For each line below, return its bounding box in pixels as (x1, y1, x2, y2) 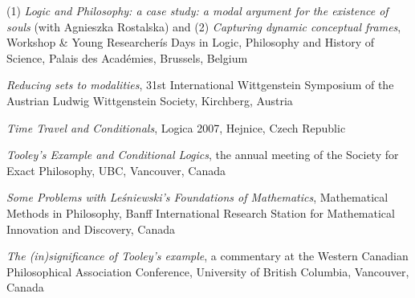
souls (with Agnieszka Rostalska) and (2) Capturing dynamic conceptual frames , (6, 18, 401, 35)
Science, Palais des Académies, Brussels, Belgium (6, 49, 248, 66)
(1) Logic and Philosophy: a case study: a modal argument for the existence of (6, 2, 389, 18)
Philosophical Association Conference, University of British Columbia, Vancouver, (6, 263, 409, 280)
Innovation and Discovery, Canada (6, 220, 175, 237)
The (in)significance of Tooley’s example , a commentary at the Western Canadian (6, 247, 409, 264)
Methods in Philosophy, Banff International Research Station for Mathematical (6, 204, 395, 221)
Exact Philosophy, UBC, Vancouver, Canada (6, 161, 226, 178)
